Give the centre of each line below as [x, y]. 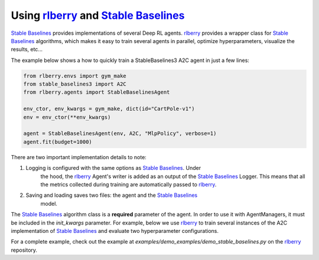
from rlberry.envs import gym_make [75, 76]
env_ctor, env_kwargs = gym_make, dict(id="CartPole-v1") [109, 109]
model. [49, 203]
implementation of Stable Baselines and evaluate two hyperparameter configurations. [115, 231]
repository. [24, 250]
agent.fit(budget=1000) [58, 142]
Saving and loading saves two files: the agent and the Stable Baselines [112, 195]
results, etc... [27, 50]
